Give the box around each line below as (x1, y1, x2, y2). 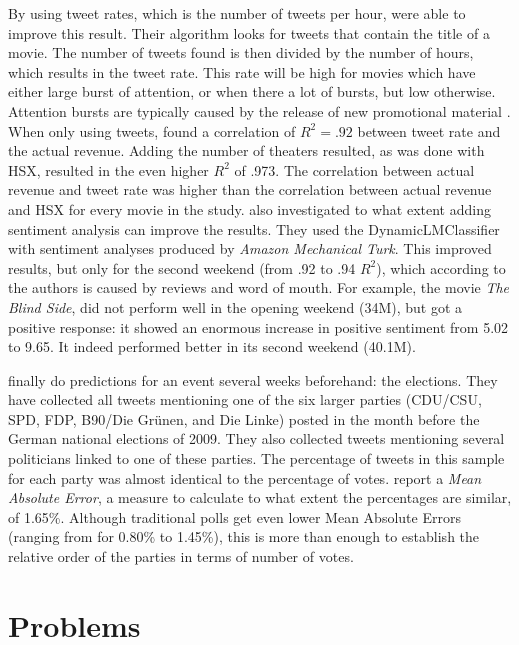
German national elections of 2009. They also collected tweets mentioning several (8, 428, 505, 449)
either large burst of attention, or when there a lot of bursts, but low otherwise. (8, 81, 496, 102)
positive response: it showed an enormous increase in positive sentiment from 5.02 (8, 316, 509, 337)
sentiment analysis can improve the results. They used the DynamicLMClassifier (8, 218, 500, 239)
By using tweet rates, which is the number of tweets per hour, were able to (8, 3, 466, 23)
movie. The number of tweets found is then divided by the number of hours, (8, 42, 474, 63)
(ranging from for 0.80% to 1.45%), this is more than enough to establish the (8, 526, 480, 547)
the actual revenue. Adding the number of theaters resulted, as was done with (8, 140, 485, 161)
